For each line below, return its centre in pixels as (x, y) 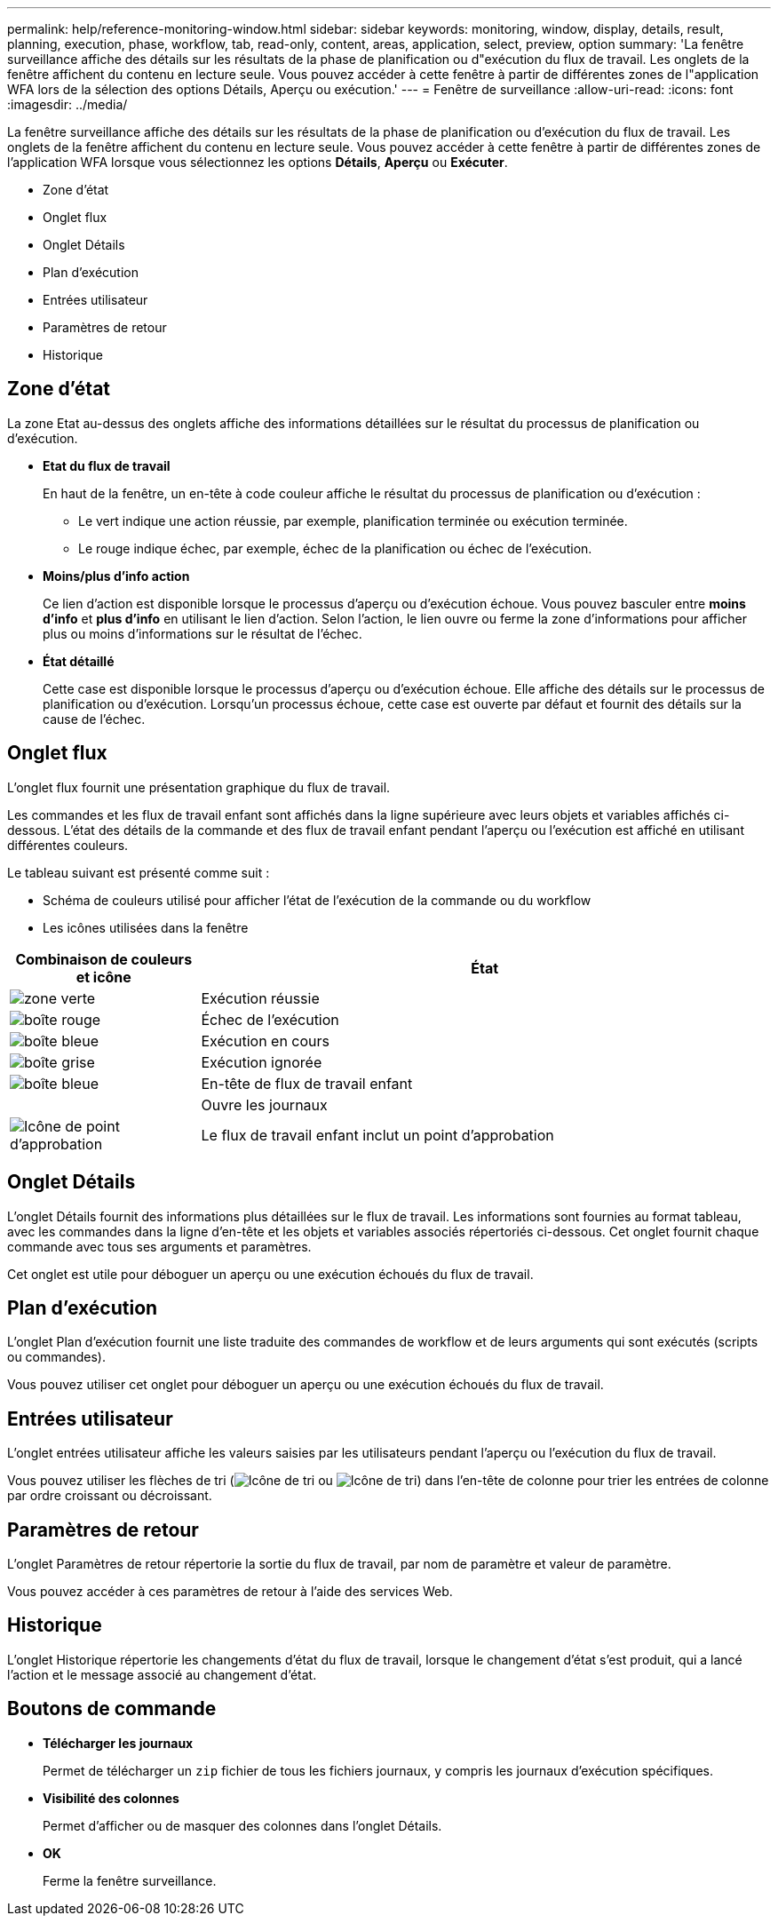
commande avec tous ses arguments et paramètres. (159, 1246)
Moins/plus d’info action (116, 576)
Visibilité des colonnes (111, 1798)
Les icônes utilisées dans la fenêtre (146, 927)
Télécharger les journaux (118, 1743)
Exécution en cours (266, 1041)
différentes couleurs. (68, 845)
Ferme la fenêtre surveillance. (130, 1880)
